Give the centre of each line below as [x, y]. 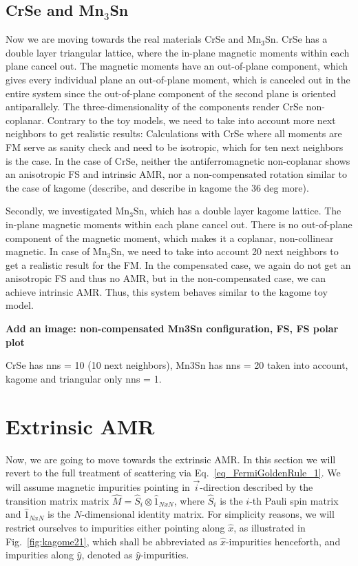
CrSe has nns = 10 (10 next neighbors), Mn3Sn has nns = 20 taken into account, [177, 365]
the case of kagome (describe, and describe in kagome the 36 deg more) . [157, 187]
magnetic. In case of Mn [56, 251]
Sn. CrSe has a [296, 39]
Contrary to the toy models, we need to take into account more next [191, 120]
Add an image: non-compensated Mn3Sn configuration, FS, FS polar [172, 329]
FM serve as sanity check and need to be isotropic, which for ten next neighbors [175, 146]
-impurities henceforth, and [283, 541]
